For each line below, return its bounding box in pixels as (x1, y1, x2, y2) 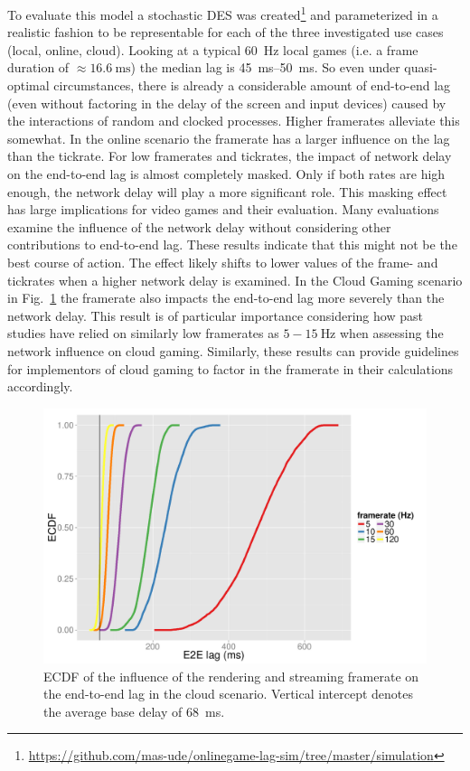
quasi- (404, 58, 437, 77)
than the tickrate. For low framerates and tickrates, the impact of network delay (7, 146, 452, 165)
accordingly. (7, 377, 73, 396)
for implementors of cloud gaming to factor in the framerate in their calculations (7, 359, 454, 378)
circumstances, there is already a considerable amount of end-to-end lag (53, 76, 451, 95)
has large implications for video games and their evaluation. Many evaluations (7, 200, 439, 219)
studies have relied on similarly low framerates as (7, 324, 279, 343)
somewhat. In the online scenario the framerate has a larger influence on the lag (7, 128, 450, 147)
